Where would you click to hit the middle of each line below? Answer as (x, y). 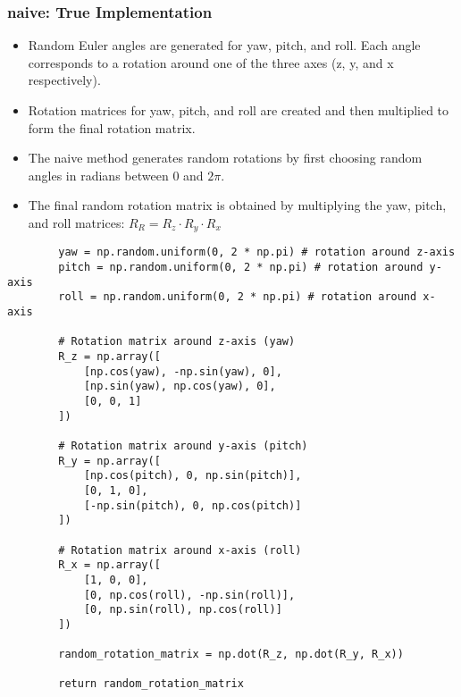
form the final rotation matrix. (112, 127)
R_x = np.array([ (109, 565)
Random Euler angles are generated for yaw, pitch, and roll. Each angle (224, 45)
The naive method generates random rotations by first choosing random (225, 158)
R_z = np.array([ (109, 357)
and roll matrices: (76, 222)
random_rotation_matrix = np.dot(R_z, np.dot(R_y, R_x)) (231, 655)
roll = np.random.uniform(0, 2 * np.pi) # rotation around (238, 297)
